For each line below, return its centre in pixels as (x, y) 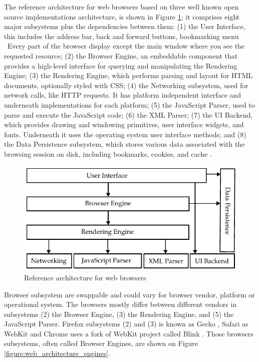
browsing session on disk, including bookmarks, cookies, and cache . (108, 153)
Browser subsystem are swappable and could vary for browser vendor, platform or (129, 294)
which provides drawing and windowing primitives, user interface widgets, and (124, 124)
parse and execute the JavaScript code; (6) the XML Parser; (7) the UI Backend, (128, 114)
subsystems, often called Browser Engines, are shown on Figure (101, 343)
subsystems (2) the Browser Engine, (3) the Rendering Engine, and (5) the (119, 314)
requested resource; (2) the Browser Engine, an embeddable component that (121, 55)
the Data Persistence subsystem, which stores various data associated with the (124, 144)
